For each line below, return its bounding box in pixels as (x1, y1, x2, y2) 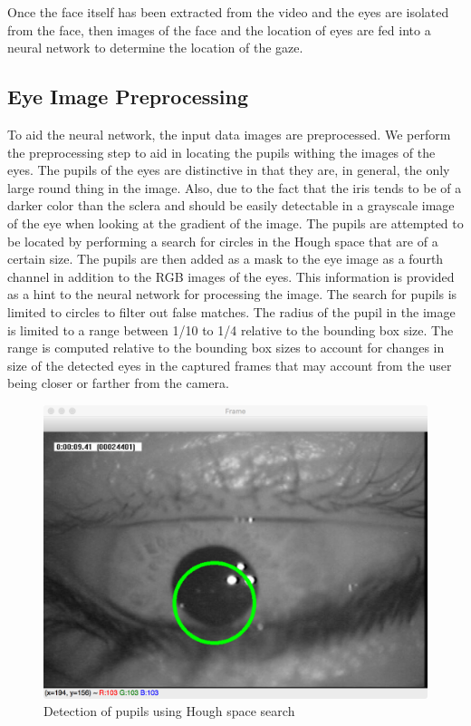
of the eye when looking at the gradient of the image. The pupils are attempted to (7, 213, 464, 232)
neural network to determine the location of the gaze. (7, 38, 303, 57)
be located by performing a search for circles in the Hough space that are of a (7, 231, 438, 250)
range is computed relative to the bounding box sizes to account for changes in (7, 338, 445, 357)
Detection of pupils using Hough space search (43, 702, 295, 721)
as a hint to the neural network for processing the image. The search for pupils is (7, 285, 457, 304)
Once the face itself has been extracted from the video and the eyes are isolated (7, 3, 449, 21)
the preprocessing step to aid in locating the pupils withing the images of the (7, 142, 436, 161)
